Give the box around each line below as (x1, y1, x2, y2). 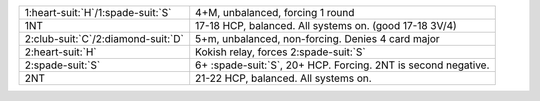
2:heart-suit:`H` (24, 45, 97, 59)
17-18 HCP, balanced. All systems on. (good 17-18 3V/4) (195, 19, 457, 32)
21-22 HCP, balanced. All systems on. (195, 71, 372, 85)
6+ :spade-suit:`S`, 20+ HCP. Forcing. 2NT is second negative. (195, 58, 490, 72)
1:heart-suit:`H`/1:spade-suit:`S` (24, 6, 172, 19)
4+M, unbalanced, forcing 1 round (195, 6, 355, 19)
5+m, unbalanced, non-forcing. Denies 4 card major (195, 32, 440, 45)
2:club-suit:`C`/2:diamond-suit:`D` (24, 32, 184, 45)
